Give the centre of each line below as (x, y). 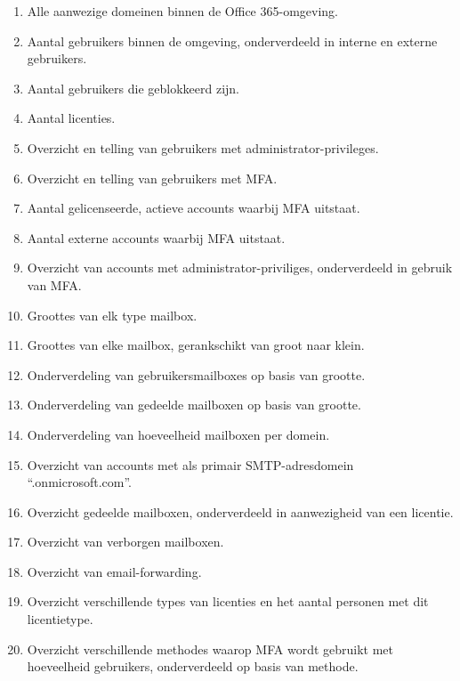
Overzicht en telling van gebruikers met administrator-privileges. (203, 147)
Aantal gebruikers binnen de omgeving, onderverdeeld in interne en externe (232, 41)
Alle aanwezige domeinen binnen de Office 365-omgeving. (182, 11)
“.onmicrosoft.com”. (79, 482)
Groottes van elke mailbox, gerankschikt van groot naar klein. (196, 345)
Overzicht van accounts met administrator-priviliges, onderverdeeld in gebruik (240, 268)
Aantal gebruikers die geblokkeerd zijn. (133, 88)
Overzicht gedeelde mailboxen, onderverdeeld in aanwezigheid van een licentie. (240, 511)
